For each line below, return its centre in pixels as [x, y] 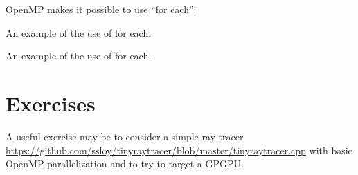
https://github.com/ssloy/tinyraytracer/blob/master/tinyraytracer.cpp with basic [179, 150]
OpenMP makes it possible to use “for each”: [101, 9]
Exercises [51, 103]
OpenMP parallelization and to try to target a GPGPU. [125, 164]
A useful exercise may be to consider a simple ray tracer [125, 136]
